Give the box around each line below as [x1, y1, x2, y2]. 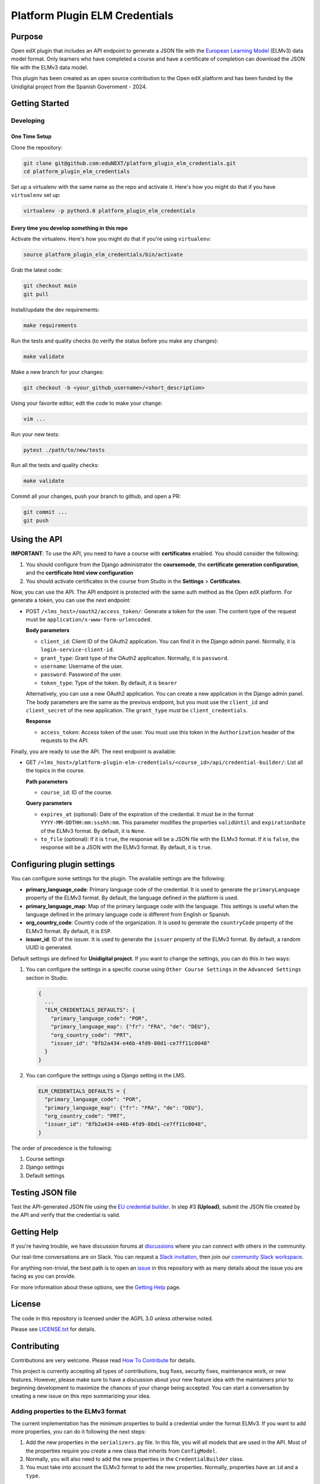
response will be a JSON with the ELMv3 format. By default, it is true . [40, 844, 213, 851]
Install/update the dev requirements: [11, 306, 100, 313]
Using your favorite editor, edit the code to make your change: [11, 399, 163, 407]
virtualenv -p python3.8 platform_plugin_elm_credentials [23, 208, 196, 214]
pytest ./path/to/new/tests [23, 446, 105, 454]
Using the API [11, 534, 62, 544]
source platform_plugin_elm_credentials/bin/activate [23, 251, 183, 258]
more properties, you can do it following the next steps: [11, 1428, 146, 1435]
